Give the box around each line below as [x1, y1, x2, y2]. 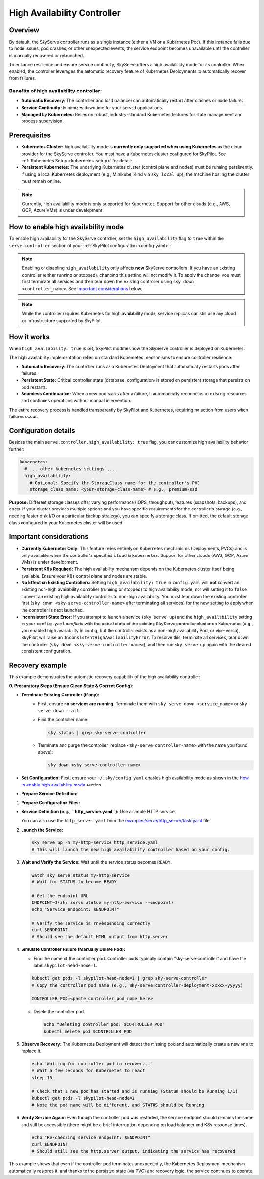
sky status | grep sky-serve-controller [48, 730, 146, 735]
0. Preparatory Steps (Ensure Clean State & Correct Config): [9, 683, 133, 689]
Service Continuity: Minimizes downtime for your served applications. [21, 104, 163, 110]
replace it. [21, 1048, 42, 1054]
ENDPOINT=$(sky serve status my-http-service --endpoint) [31, 900, 174, 905]
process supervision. [21, 118, 64, 124]
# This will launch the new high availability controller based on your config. [31, 847, 230, 852]
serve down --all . [38, 708, 81, 714]
